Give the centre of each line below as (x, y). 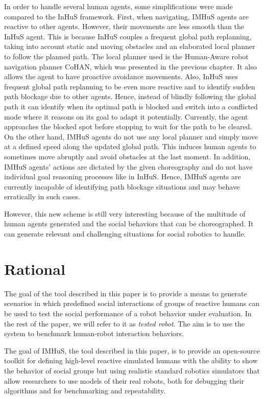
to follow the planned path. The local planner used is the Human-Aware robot (126, 56)
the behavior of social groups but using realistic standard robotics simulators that (132, 370)
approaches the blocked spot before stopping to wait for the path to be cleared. (128, 126)
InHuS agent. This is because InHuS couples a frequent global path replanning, (128, 36)
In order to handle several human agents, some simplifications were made (118, 6)
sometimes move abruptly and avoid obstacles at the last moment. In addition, (127, 156)
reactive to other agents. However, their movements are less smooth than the (124, 26)
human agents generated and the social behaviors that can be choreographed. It (129, 224)
